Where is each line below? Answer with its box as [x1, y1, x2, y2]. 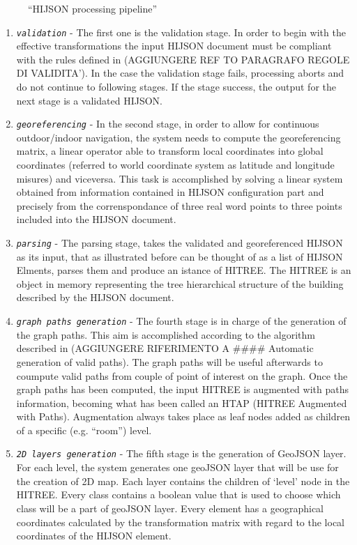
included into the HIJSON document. [16, 212, 176, 227]
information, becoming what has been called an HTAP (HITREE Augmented [16, 395, 347, 410]
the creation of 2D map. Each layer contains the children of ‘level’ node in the [16, 473, 350, 488]
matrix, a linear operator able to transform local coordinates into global [16, 144, 324, 158]
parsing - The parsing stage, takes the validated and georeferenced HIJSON [16, 236, 343, 250]
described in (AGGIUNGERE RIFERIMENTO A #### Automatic [16, 341, 314, 355]
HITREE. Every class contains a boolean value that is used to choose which [16, 487, 341, 502]
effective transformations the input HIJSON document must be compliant [16, 38, 332, 53]
